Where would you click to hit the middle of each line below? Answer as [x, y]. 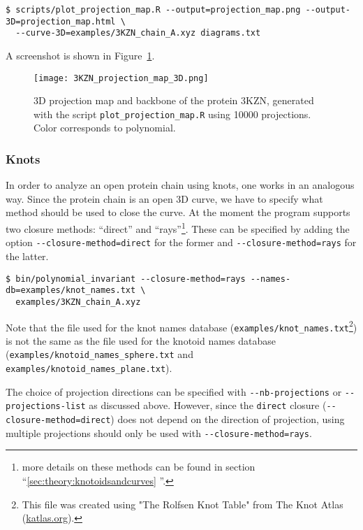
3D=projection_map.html [61, 21]
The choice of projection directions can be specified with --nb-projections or [174, 391]
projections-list [46, 407]
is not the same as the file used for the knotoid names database [141, 340]
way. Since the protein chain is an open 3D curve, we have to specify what [164, 198]
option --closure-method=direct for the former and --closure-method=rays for [181, 242]
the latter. [27, 256]
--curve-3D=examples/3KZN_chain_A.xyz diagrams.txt [138, 33]
